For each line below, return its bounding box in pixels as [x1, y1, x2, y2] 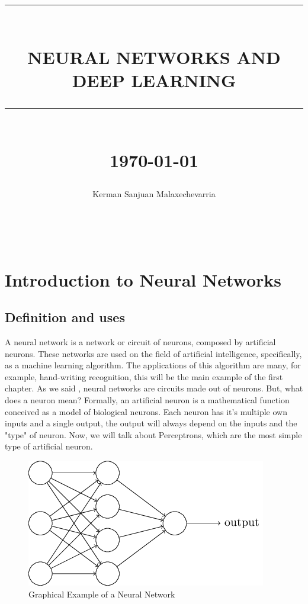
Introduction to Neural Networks [5, 267, 282, 291]
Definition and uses [5, 308, 125, 326]
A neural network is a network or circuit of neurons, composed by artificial [5, 336, 276, 348]
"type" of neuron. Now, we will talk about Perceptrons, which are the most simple [5, 428, 302, 441]
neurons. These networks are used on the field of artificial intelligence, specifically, [5, 347, 302, 359]
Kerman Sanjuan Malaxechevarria [92, 188, 216, 200]
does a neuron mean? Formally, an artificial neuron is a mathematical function [5, 394, 290, 406]
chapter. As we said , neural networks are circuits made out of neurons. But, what [5, 382, 303, 394]
